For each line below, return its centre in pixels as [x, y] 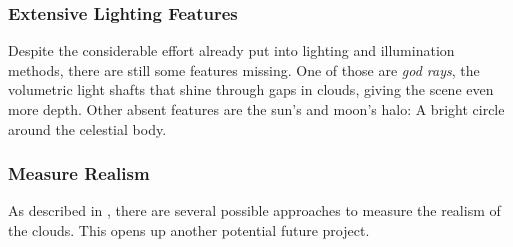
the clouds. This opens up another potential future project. [189, 230]
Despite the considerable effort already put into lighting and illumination [231, 50]
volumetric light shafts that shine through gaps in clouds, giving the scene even [251, 89]
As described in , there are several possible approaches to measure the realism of [254, 210]
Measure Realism [79, 173]
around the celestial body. [87, 128]
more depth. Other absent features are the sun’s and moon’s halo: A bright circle [256, 109]
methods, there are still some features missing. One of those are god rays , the [244, 69]
